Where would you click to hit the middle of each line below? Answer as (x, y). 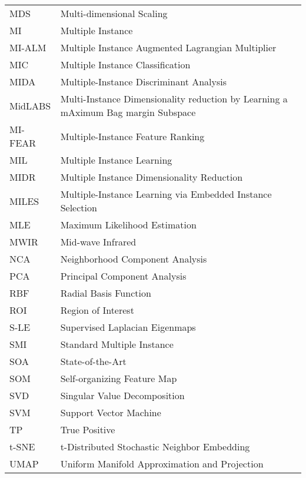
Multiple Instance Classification (125, 64)
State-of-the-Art (93, 361)
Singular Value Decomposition (122, 395)
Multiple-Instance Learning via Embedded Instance (166, 194)
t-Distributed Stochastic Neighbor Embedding (155, 447)
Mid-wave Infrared (98, 242)
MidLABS (30, 105)
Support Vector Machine (111, 412)
